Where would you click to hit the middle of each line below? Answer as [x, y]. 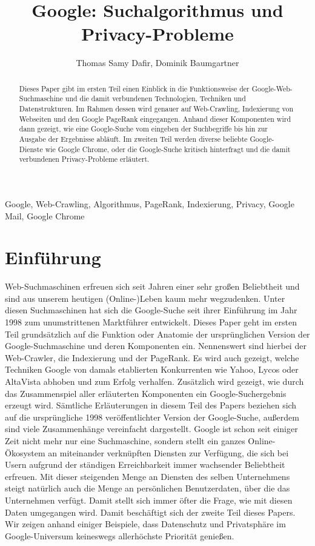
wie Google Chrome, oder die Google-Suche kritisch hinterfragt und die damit [168, 149]
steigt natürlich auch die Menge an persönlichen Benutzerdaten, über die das [148, 488]
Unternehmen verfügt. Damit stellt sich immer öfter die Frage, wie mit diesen [149, 500]
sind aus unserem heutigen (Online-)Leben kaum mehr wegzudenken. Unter [145, 298]
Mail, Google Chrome [45, 215]
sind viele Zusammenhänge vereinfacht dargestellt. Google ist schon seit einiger [151, 429]
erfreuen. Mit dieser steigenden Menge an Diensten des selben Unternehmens [148, 476]
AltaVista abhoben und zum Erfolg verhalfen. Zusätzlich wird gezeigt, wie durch [154, 381]
